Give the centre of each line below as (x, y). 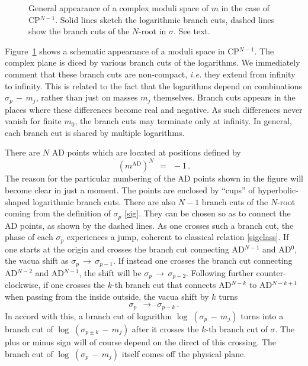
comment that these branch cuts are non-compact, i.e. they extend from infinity (150, 74)
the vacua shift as (37, 260)
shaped (17, 201)
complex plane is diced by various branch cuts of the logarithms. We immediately (153, 62)
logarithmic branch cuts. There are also (104, 201)
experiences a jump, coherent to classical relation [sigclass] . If (178, 237)
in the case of (245, 8)
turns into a (262, 315)
